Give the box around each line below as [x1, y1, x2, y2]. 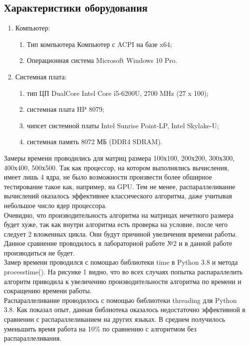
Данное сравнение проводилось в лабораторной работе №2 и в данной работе [4, 238, 233, 248]
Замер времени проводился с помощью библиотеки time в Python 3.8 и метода [4, 257, 238, 267]
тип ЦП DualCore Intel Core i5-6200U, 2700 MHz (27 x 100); [27, 88, 209, 98]
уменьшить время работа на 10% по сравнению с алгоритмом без [4, 323, 197, 333]
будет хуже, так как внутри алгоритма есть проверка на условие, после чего [4, 219, 228, 229]
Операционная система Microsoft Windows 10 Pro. [27, 55, 177, 65]
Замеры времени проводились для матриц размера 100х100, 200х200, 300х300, [4, 152, 235, 163]
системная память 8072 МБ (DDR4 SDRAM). [27, 136, 162, 147]
